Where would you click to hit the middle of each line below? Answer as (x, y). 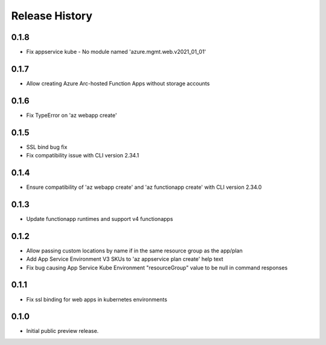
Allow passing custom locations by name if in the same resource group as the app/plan (134, 251)
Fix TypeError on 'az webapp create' (72, 115)
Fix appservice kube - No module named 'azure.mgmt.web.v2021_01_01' (116, 52)
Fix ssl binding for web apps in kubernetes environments (97, 299)
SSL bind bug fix (47, 147)
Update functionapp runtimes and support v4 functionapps (100, 218)
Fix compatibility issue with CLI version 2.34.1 (83, 156)
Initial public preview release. (62, 331)
